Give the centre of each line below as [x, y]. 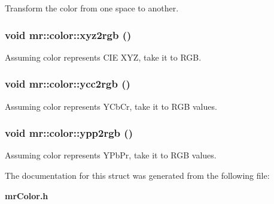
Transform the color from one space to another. [92, 8]
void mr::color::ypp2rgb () [69, 133]
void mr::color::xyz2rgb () [68, 34]
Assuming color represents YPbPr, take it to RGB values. [111, 155]
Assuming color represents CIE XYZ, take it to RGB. [103, 57]
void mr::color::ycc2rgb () [68, 84]
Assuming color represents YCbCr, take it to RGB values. [111, 106]
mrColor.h [27, 195]
